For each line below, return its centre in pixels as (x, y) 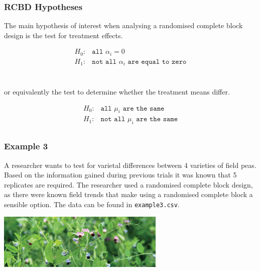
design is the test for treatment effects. (63, 35)
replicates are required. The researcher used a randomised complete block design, (128, 184)
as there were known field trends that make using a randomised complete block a (128, 194)
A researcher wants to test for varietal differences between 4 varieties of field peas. (130, 165)
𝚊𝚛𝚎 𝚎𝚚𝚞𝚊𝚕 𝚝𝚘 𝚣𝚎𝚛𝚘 (157, 62)
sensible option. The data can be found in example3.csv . (92, 204)
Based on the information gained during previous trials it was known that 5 (120, 175)
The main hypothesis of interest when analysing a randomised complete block (123, 25)
